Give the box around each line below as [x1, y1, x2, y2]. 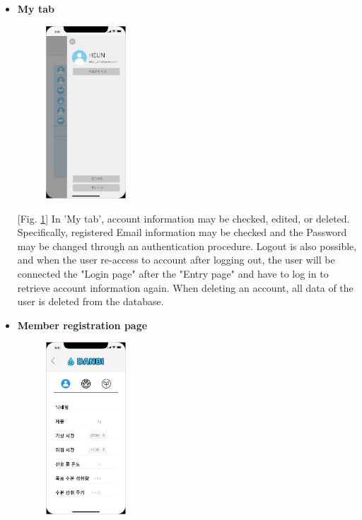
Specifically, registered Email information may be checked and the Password [17, 225, 347, 240]
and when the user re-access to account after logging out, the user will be [17, 252, 335, 267]
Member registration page [17, 317, 148, 332]
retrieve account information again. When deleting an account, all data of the [17, 280, 354, 295]
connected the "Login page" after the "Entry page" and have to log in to [17, 266, 329, 280]
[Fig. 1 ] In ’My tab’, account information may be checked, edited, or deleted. [17, 211, 350, 225]
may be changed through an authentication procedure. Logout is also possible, [17, 238, 357, 253]
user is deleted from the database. [17, 294, 164, 309]
